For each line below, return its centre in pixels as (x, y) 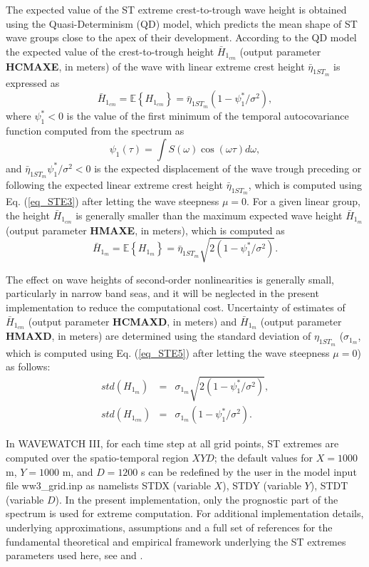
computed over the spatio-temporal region (97, 458)
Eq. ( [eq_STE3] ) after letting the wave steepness (113, 201)
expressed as (33, 82)
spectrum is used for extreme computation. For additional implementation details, (185, 513)
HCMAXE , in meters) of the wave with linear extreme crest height (155, 66)
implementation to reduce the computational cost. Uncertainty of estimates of (176, 307)
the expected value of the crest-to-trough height (110, 51)
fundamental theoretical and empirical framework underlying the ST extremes (176, 541)
